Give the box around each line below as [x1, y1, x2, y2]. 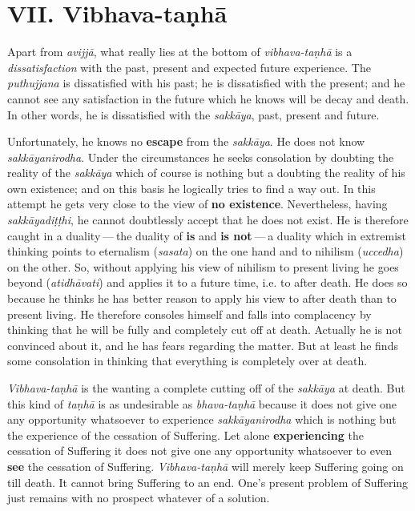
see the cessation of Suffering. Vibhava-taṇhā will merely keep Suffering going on [7, 457, 404, 474]
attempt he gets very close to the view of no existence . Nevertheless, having [7, 195, 388, 212]
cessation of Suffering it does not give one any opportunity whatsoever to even [7, 442, 392, 459]
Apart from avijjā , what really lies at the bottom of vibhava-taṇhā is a [7, 43, 353, 60]
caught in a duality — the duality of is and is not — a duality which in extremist [7, 227, 406, 243]
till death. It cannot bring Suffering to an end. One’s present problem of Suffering [7, 473, 409, 490]
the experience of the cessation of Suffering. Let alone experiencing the [7, 426, 364, 443]
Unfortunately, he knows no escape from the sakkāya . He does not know [7, 133, 365, 150]
